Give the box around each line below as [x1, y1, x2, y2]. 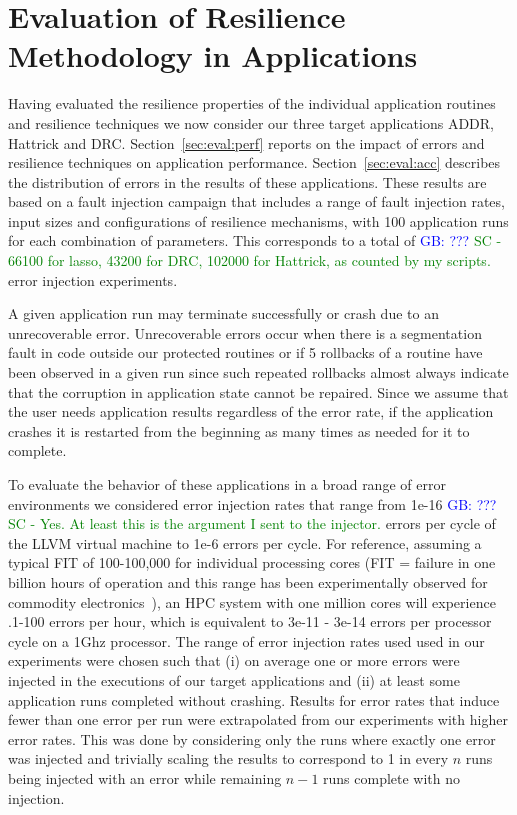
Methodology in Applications [8, 35, 418, 76]
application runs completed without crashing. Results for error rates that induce [8, 689, 500, 710]
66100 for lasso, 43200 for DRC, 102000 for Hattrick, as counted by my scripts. [8, 250, 491, 271]
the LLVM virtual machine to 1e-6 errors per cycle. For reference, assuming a [8, 532, 482, 553]
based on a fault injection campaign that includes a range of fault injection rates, [8, 191, 505, 212]
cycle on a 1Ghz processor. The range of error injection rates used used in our [8, 630, 485, 651]
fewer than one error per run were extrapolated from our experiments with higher [8, 709, 508, 730]
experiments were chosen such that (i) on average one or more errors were [8, 650, 460, 671]
